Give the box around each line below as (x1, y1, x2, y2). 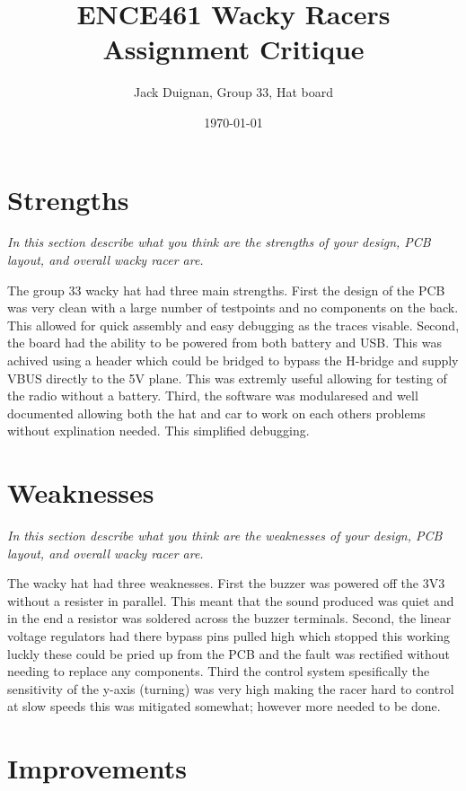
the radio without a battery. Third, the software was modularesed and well (7, 386, 418, 405)
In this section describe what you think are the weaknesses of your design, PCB (7, 526, 443, 545)
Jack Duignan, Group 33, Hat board (134, 83, 333, 101)
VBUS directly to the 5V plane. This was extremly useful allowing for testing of (7, 368, 447, 387)
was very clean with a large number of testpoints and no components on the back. (7, 298, 459, 317)
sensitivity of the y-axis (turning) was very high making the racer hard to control (7, 679, 454, 698)
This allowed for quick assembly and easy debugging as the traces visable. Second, (7, 315, 460, 334)
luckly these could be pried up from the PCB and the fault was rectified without (7, 644, 451, 663)
